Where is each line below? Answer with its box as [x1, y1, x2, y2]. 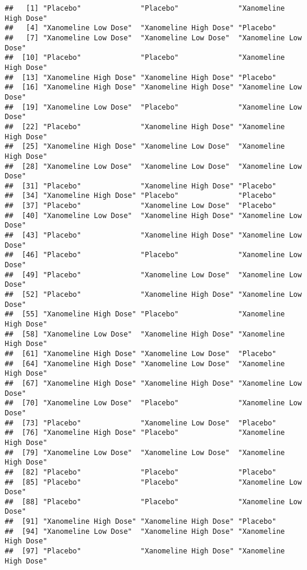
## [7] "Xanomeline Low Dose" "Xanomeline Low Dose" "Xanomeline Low [5, 33, 302, 42]
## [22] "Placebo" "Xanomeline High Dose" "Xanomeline [5, 122, 285, 131]
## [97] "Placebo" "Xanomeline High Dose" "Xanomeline [5, 547, 285, 556]
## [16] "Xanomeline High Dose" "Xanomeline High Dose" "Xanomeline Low [5, 83, 302, 92]
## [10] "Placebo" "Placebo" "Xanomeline [5, 53, 285, 62]
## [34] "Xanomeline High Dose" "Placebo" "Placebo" [5, 191, 277, 200]
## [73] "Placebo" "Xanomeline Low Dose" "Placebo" [5, 418, 277, 427]
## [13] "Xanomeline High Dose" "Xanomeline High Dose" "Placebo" [5, 73, 277, 82]
